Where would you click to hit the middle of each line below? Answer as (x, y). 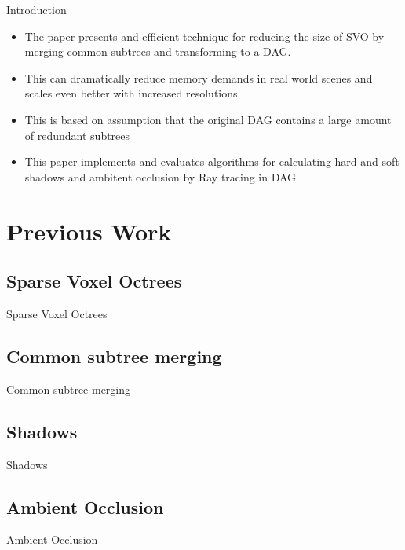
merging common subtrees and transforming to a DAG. (158, 51)
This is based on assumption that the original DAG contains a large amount (208, 119)
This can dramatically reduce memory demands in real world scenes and (199, 77)
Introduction (36, 9)
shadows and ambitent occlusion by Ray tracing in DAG (161, 176)
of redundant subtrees (77, 135)
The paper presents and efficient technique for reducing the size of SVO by (204, 36)
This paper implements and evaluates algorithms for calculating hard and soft (212, 161)
